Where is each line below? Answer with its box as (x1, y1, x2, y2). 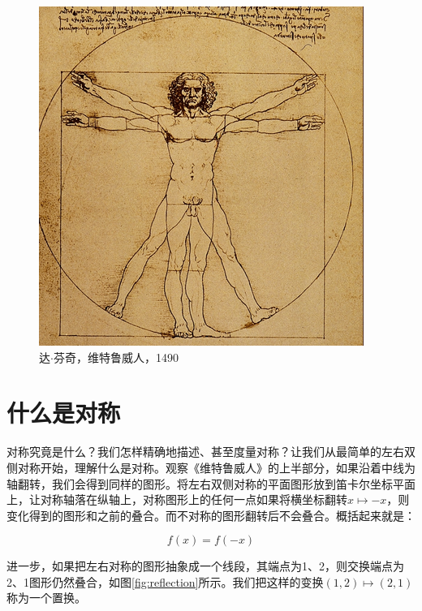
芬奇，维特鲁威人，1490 (53, 348, 179, 365)
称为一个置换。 (6, 589, 86, 606)
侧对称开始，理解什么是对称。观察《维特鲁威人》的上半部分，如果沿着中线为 (6, 458, 416, 475)
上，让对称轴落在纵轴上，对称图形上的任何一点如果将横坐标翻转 (6, 491, 347, 508)
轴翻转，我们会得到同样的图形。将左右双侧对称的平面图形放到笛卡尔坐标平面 (6, 475, 416, 492)
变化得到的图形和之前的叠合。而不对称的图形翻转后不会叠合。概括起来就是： (6, 506, 416, 523)
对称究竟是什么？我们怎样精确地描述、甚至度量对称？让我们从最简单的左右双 (6, 443, 416, 460)
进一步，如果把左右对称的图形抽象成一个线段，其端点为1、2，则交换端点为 (6, 557, 404, 574)
